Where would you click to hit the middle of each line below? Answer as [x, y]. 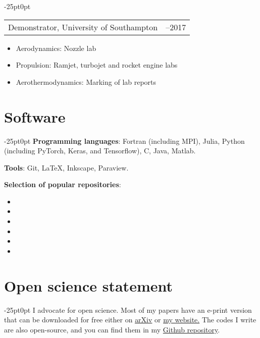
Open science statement [88, 285]
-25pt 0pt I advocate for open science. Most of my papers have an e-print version [128, 309]
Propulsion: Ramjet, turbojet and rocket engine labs [97, 65]
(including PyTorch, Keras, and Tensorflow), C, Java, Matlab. [100, 151]
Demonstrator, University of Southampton [83, 27]
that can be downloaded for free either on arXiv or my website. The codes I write [130, 320]
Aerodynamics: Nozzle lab [56, 48]
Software [35, 116]
